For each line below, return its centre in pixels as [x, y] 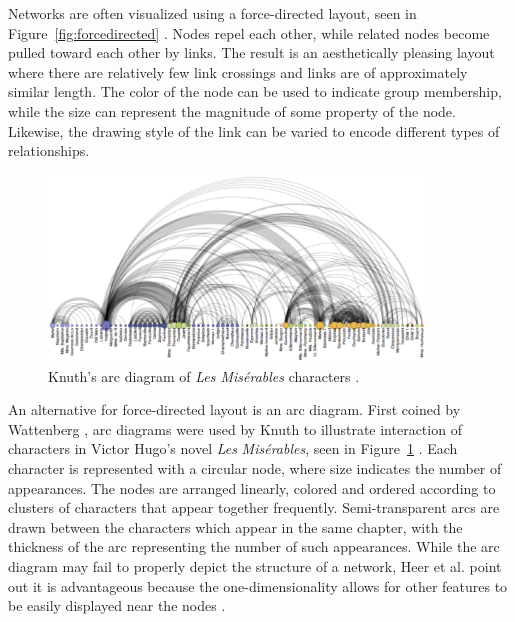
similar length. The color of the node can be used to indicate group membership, [255, 91]
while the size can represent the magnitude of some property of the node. [232, 110]
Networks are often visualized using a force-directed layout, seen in [212, 13]
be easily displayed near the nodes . [117, 605]
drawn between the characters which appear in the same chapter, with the [235, 526]
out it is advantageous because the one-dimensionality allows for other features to [258, 585]
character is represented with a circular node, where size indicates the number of [255, 468]
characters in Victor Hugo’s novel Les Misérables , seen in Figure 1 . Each [233, 448]
